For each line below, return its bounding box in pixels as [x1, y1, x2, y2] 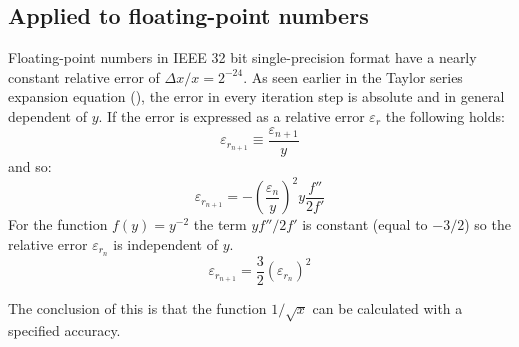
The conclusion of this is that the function [8, 297, 267, 318]
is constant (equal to [302, 214, 428, 235]
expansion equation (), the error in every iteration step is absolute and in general [8, 86, 505, 107]
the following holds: [385, 105, 505, 126]
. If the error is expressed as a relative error [98, 105, 365, 126]
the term [193, 214, 247, 235]
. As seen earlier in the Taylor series [243, 66, 463, 87]
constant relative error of [8, 66, 160, 87]
